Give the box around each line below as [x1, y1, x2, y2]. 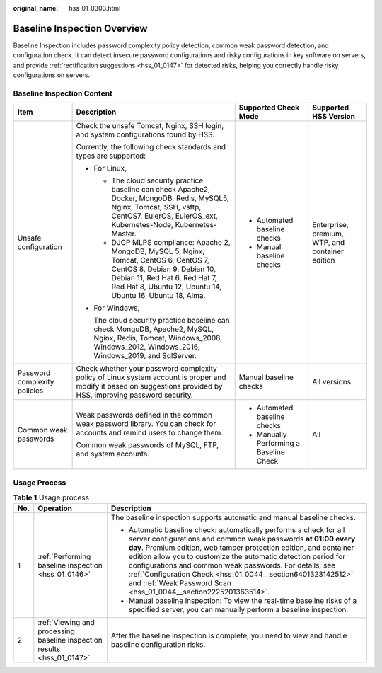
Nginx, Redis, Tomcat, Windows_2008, [93, 333, 223, 343]
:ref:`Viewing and [37, 618, 95, 628]
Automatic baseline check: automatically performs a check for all [128, 525, 345, 535]
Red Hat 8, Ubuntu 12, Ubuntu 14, [111, 282, 222, 292]
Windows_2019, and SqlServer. [93, 351, 197, 361]
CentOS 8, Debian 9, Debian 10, [111, 264, 216, 274]
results [37, 644, 61, 654]
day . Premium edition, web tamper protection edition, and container [128, 543, 354, 553]
